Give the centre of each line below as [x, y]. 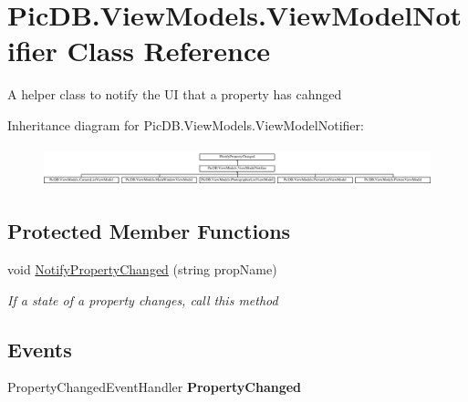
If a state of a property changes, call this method [143, 299]
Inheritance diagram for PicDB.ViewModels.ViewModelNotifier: [186, 124]
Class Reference [169, 51]
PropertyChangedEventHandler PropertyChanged [155, 387]
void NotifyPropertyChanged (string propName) [142, 268]
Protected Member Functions [149, 231]
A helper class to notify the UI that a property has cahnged [175, 94]
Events [40, 349]
